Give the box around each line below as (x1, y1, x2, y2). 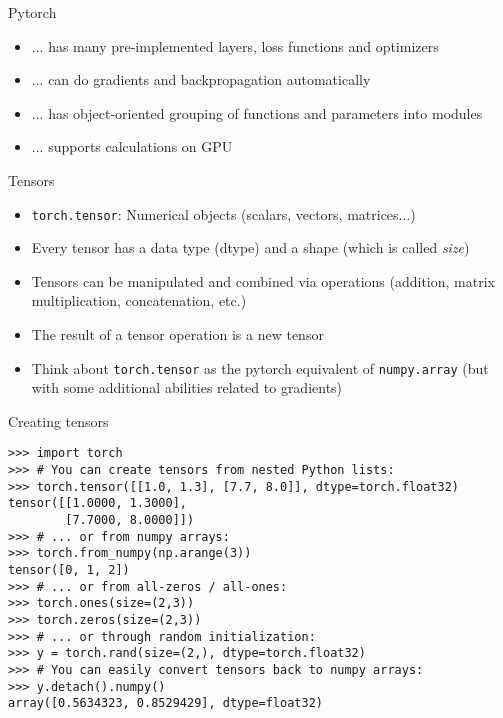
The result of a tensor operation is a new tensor (31, 324, 324, 344)
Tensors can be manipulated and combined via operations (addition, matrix (31, 270, 495, 291)
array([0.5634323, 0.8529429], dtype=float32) (8, 696, 323, 711)
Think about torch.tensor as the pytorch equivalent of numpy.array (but (31, 357, 489, 378)
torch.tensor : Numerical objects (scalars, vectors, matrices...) (31, 203, 416, 224)
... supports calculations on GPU (31, 136, 233, 157)
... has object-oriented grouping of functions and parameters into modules (31, 102, 483, 123)
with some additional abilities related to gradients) (31, 377, 343, 398)
